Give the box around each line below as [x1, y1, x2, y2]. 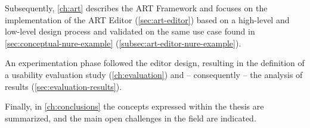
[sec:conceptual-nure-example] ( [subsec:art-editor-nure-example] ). [5, 36, 241, 49]
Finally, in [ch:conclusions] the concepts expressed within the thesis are [5, 100, 264, 113]
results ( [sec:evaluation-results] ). [5, 80, 122, 92]
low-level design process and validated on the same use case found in [5, 25, 255, 38]
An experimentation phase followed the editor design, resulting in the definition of [5, 57, 305, 69]
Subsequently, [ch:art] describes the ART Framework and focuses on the [5, 2, 268, 14]
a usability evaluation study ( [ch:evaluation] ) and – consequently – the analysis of [5, 68, 303, 80]
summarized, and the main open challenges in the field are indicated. [5, 111, 256, 124]
